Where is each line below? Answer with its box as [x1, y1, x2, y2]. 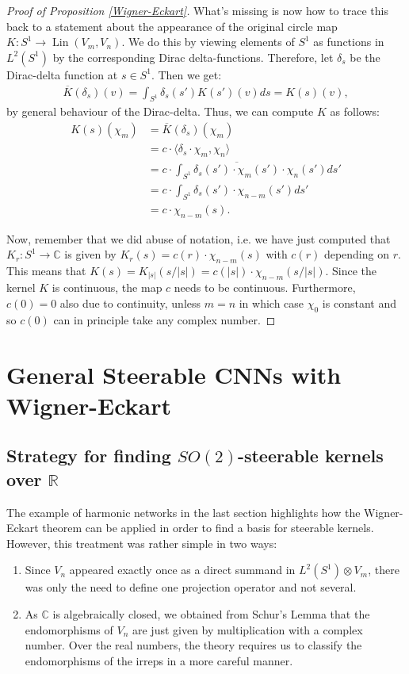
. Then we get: [151, 66, 222, 82]
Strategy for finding [6, 443, 171, 468]
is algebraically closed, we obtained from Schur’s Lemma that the [52, 606, 370, 622]
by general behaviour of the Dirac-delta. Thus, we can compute [6, 103, 314, 120]
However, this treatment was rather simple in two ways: [6, 534, 277, 551]
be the [350, 48, 380, 65]
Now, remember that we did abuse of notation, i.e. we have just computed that [6, 230, 391, 247]
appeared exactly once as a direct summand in [69, 561, 296, 578]
